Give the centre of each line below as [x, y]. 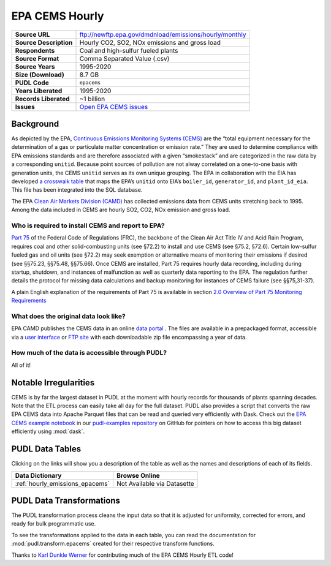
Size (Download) [40, 75]
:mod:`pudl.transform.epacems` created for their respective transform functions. [113, 544]
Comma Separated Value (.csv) [124, 58]
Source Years [35, 66]
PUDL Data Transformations [66, 500]
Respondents [35, 50]
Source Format [37, 58]
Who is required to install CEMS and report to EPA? [88, 225]
